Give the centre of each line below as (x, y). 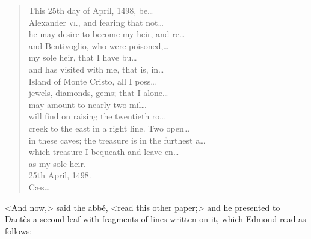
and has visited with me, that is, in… (96, 69)
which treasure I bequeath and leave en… (104, 152)
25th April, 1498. (60, 175)
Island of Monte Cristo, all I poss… (92, 81)
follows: (19, 230)
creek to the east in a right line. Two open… (109, 128)
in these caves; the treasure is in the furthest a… (117, 140)
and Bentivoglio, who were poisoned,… (99, 45)
